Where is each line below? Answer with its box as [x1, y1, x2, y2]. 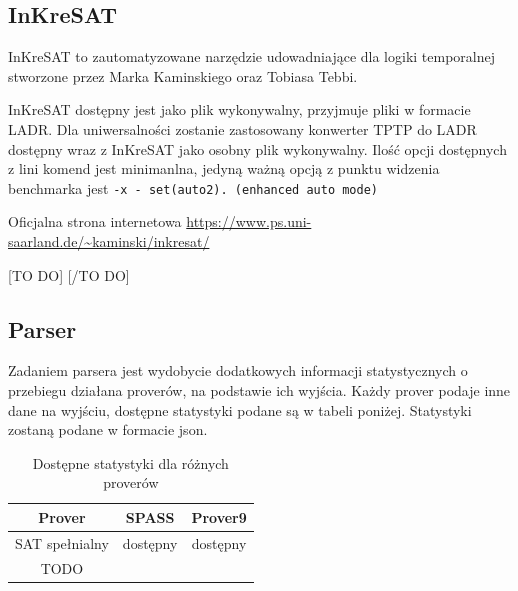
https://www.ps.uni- [186, 211, 312, 232]
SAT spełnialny [15, 532, 109, 553]
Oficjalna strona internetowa [8, 211, 182, 232]
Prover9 [191, 506, 247, 527]
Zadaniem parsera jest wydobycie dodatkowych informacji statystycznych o [8, 360, 468, 381]
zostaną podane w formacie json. [8, 419, 208, 440]
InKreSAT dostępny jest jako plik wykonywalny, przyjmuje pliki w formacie [8, 99, 471, 120]
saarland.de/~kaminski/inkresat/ [8, 231, 210, 252]
